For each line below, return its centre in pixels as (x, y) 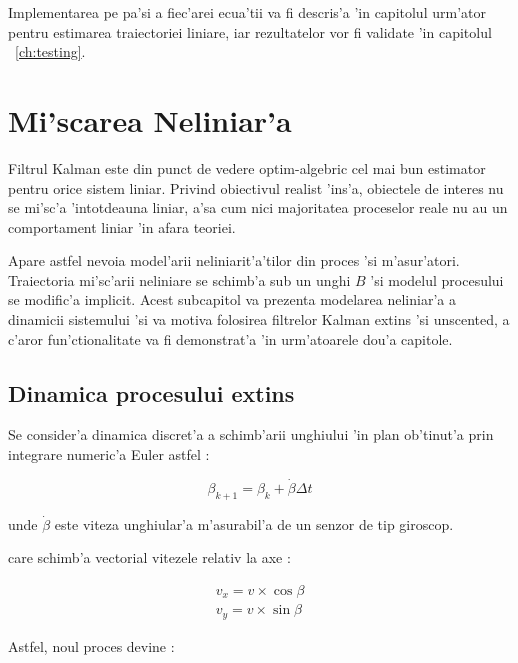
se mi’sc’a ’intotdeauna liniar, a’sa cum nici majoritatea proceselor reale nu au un (258, 207)
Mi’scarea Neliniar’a (150, 119)
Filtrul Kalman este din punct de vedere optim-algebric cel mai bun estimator (247, 167)
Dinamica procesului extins (151, 392)
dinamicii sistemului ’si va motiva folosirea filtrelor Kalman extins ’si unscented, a (259, 319)
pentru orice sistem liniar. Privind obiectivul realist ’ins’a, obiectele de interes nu (256, 187)
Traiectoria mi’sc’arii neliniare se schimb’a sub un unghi (179, 279)
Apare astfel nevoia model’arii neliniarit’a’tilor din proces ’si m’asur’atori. (234, 260)
